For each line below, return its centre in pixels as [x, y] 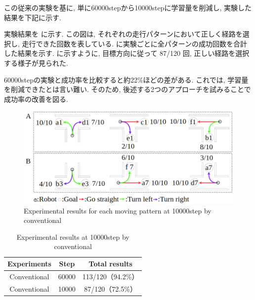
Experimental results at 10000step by [73, 236]
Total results [110, 263]
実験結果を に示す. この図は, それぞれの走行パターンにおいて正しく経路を [123, 34]
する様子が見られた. [36, 63]
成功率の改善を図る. [36, 99]
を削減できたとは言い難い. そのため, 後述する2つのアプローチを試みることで [127, 89]
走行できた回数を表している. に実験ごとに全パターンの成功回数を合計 [134, 43]
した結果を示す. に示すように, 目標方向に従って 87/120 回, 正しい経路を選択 [127, 53]
